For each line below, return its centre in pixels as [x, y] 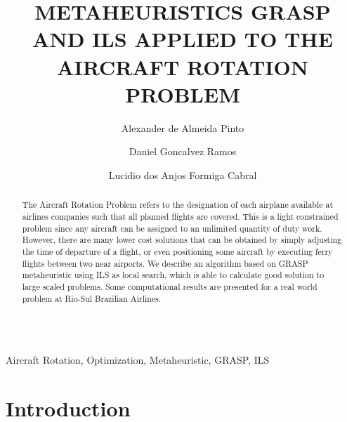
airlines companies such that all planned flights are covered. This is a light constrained [180, 216]
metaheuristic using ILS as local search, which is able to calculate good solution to [173, 275]
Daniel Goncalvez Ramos [183, 151]
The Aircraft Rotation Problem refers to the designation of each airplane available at [178, 205]
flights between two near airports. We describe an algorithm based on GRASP [165, 263]
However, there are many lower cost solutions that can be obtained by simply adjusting [182, 240]
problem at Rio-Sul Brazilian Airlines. [92, 298]
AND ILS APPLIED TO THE [183, 39]
